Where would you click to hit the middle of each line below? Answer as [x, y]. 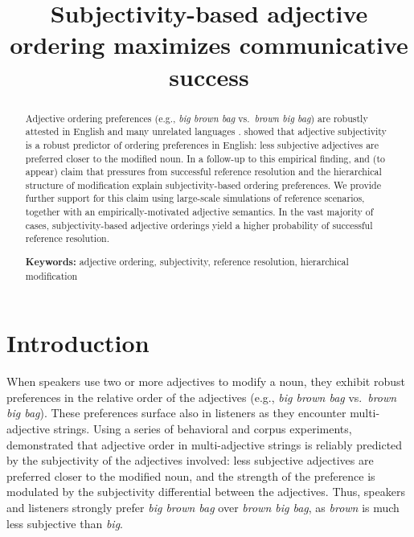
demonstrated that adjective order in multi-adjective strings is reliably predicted [205, 444]
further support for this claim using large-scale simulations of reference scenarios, [195, 198]
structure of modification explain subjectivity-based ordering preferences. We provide [203, 184]
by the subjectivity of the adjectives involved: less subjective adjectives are [190, 460]
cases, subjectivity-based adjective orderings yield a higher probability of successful [199, 225]
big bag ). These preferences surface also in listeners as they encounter [176, 413]
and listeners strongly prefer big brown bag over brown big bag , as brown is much [203, 507]
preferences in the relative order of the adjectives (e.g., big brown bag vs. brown [202, 397]
